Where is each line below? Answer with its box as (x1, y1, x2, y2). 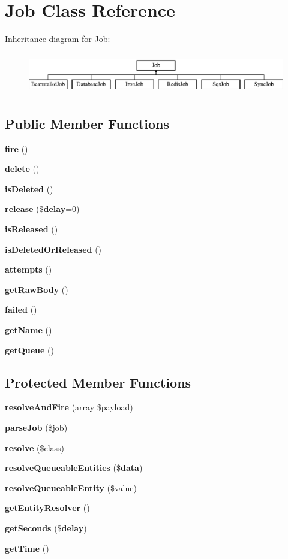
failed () (5, 303, 37, 316)
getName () (5, 324, 52, 336)
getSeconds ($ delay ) (5, 521, 87, 534)
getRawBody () (5, 283, 68, 295)
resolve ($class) (5, 441, 65, 454)
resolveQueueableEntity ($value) (5, 481, 137, 494)
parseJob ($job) (5, 421, 68, 433)
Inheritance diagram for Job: (5, 32, 110, 45)
